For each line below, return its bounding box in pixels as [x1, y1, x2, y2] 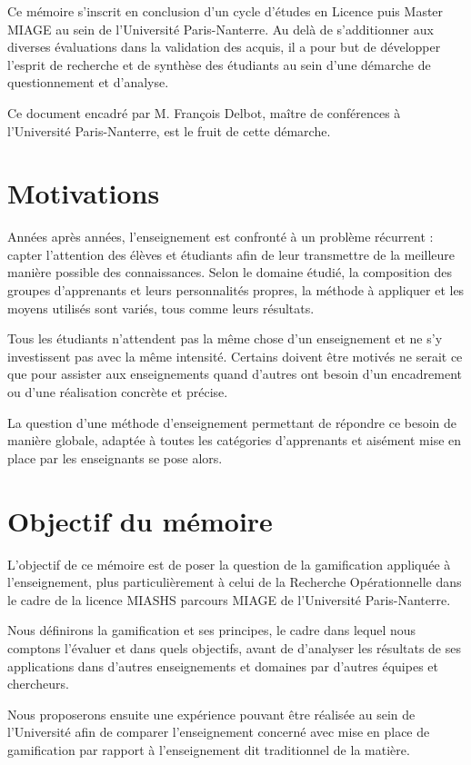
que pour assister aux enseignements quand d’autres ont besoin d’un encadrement [7, 364, 463, 383]
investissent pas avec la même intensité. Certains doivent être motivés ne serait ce [7, 346, 463, 365]
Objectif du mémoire [7, 502, 273, 539]
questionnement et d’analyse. [7, 73, 169, 92]
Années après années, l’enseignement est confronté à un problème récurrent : [7, 227, 434, 246]
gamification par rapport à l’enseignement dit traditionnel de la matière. [7, 740, 410, 759]
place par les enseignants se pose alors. [7, 448, 223, 467]
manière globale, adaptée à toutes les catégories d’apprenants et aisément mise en [7, 431, 462, 450]
